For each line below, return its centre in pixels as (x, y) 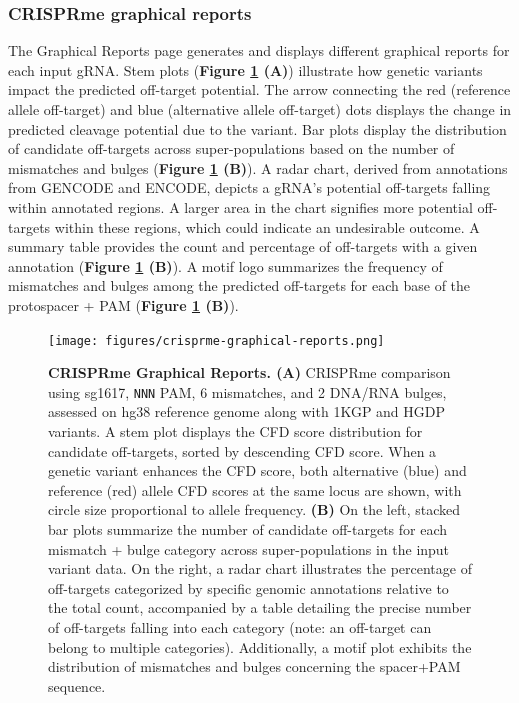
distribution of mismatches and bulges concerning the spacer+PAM (254, 666)
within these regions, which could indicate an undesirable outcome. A (267, 226)
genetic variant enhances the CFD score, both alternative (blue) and (257, 470)
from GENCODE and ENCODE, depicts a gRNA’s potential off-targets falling (249, 187)
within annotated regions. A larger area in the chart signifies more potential (240, 206)
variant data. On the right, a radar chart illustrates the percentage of (260, 568)
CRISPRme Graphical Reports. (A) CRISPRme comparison (249, 372)
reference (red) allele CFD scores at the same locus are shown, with (255, 489)
